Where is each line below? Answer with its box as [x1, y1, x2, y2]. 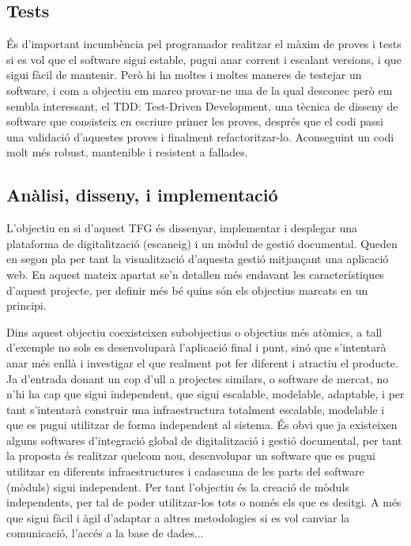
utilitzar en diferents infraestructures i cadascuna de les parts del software [6, 463, 364, 480]
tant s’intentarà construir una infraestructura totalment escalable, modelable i [6, 401, 385, 417]
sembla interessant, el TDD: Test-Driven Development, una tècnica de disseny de [6, 97, 398, 114]
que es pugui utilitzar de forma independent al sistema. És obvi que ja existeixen [6, 416, 398, 433]
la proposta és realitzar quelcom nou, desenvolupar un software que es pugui [6, 447, 375, 464]
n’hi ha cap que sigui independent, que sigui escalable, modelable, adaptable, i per [6, 386, 405, 402]
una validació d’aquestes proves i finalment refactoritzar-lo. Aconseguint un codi [6, 128, 394, 145]
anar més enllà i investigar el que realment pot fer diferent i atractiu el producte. [6, 354, 398, 371]
